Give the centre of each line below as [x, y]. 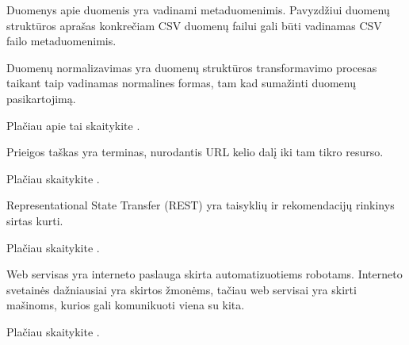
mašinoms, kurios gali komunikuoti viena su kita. [126, 305]
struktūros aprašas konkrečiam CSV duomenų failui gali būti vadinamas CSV [194, 25]
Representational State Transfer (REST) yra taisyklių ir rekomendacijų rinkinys [201, 205]
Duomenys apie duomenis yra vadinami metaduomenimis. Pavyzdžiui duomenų [198, 10]
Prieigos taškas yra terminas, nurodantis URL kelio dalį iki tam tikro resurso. [195, 152]
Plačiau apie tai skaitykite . [73, 125]
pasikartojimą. [41, 98]
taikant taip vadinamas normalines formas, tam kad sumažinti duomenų [182, 83]
